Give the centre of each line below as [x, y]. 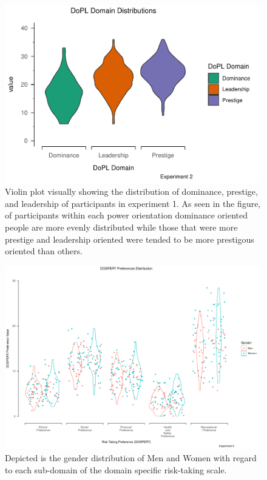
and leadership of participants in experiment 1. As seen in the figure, [133, 203]
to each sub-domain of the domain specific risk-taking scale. [116, 469]
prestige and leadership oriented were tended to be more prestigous [130, 239]
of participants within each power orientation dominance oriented [127, 215]
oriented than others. [44, 251]
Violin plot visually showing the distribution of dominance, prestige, [131, 191]
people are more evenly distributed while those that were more [121, 227]
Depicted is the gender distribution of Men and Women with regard [131, 457]
